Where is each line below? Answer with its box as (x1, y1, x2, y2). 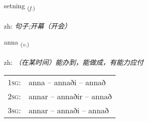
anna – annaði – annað (29, 76, 106, 88)
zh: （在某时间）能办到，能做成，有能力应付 (4, 57, 144, 67)
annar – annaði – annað (29, 104, 109, 116)
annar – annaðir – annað (29, 90, 112, 102)
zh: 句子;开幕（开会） (4, 20, 71, 30)
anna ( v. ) (4, 37, 30, 48)
